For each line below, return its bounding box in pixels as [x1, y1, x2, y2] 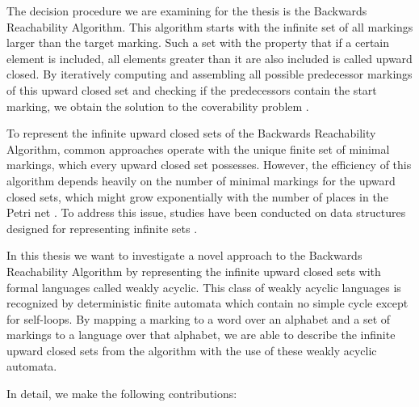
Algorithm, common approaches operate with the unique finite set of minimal [6, 140, 390, 157]
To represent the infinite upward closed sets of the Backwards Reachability [6, 125, 376, 142]
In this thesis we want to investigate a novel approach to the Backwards [6, 247, 362, 264]
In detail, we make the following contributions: [6, 385, 237, 402]
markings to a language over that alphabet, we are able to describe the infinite [6, 326, 396, 343]
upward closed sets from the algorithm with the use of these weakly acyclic [6, 341, 377, 358]
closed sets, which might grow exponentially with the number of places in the [6, 188, 388, 205]
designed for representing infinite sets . [6, 219, 198, 236]
